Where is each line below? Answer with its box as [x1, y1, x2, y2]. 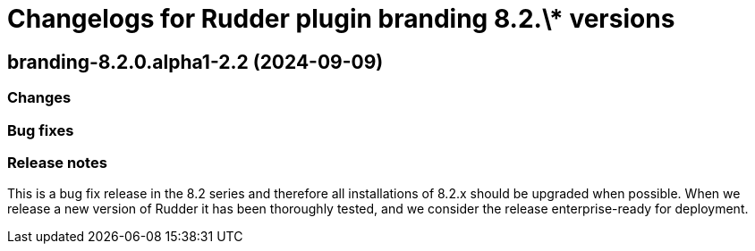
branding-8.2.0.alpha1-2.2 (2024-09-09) [7, 50, 384, 73]
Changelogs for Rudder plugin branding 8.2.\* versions [7, 4, 675, 34]
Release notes [7, 153, 107, 172]
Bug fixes [7, 121, 74, 139]
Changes [7, 88, 72, 107]
